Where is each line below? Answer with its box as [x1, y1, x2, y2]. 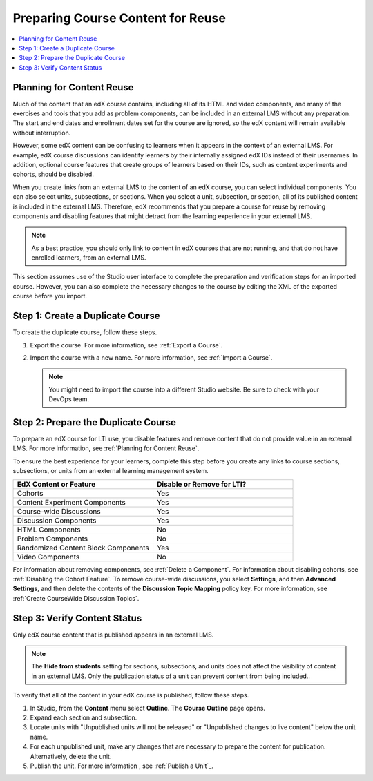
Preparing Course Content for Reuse [12, 10, 226, 26]
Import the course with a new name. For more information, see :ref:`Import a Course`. [30, 353, 273, 362]
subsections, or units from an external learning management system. [12, 467, 209, 475]
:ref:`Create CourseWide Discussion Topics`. [12, 594, 140, 602]
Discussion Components [17, 515, 97, 525]
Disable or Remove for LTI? [156, 479, 247, 489]
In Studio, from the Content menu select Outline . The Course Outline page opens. [30, 704, 266, 712]
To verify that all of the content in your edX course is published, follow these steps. [12, 691, 249, 700]
